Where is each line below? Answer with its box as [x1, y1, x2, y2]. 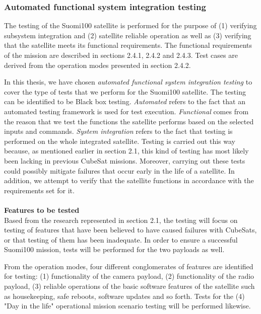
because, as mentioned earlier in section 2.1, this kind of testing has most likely [4, 145, 249, 156]
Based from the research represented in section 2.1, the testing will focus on [4, 214, 238, 225]
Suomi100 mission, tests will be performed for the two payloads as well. [4, 244, 225, 255]
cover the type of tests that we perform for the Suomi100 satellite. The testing [4, 86, 246, 97]
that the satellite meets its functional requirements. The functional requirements [4, 40, 252, 50]
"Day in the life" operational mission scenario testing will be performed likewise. [4, 300, 251, 311]
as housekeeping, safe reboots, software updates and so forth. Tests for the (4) [4, 290, 245, 301]
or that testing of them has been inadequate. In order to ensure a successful [4, 234, 238, 245]
